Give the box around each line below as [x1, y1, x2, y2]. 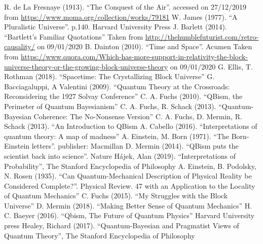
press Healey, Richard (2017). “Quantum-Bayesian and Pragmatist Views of [4, 220, 239, 231]
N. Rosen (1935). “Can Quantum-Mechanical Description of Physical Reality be [4, 170, 252, 181]
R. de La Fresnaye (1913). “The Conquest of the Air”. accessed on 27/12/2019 [4, 2, 247, 12]
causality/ [4, 41, 35, 52]
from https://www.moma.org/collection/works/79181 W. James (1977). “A [4, 11, 238, 22]
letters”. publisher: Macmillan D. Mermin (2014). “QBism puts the [31, 141, 239, 151]
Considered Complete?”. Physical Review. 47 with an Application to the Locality [4, 180, 255, 191]
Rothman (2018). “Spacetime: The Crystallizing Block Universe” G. [4, 71, 215, 82]
